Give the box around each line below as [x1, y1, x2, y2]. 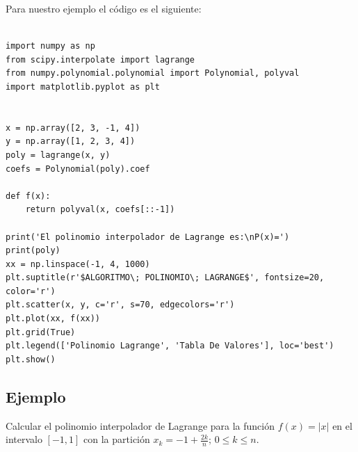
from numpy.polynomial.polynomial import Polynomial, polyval [6, 68, 300, 79]
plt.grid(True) [6, 327, 76, 337]
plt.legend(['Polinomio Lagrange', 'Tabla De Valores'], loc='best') [6, 341, 334, 351]
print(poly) [6, 245, 60, 256]
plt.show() [6, 354, 56, 364]
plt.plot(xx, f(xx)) [6, 314, 101, 324]
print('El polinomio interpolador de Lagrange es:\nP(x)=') [6, 232, 290, 242]
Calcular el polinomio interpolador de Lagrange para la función [6, 418, 275, 433]
